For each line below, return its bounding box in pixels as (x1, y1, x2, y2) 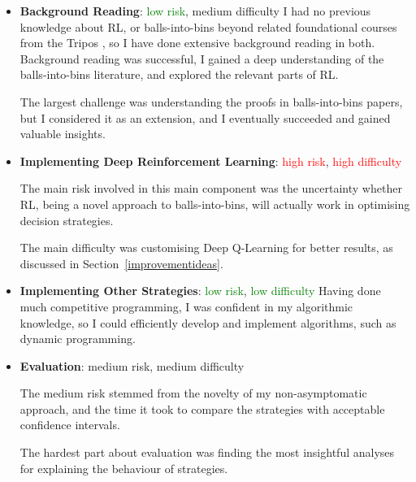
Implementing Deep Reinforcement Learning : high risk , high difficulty (19, 152, 402, 169)
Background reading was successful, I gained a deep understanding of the (19, 50, 384, 67)
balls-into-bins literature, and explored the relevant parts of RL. (19, 66, 339, 83)
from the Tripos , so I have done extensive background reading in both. (19, 34, 375, 51)
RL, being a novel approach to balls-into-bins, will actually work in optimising (19, 195, 410, 212)
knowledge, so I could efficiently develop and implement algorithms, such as (19, 314, 396, 331)
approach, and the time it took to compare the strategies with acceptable (19, 400, 385, 417)
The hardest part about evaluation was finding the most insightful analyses (19, 444, 395, 461)
